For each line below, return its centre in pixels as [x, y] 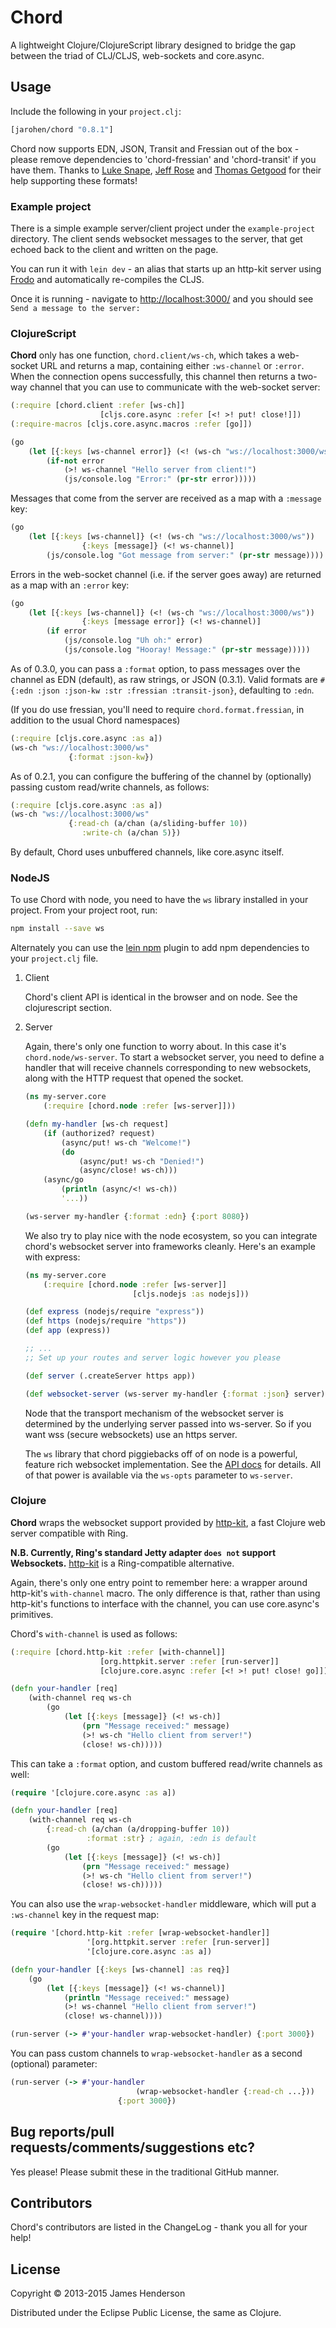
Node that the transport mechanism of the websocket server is [154, 1413]
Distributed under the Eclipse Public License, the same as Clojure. [146, 2313]
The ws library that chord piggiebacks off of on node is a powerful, [161, 1453]
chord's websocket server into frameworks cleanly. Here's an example [170, 1246]
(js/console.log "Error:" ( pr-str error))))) [160, 479]
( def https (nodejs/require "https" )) [105, 1321]
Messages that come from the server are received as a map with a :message [166, 498]
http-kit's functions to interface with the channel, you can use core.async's [165, 1603]
